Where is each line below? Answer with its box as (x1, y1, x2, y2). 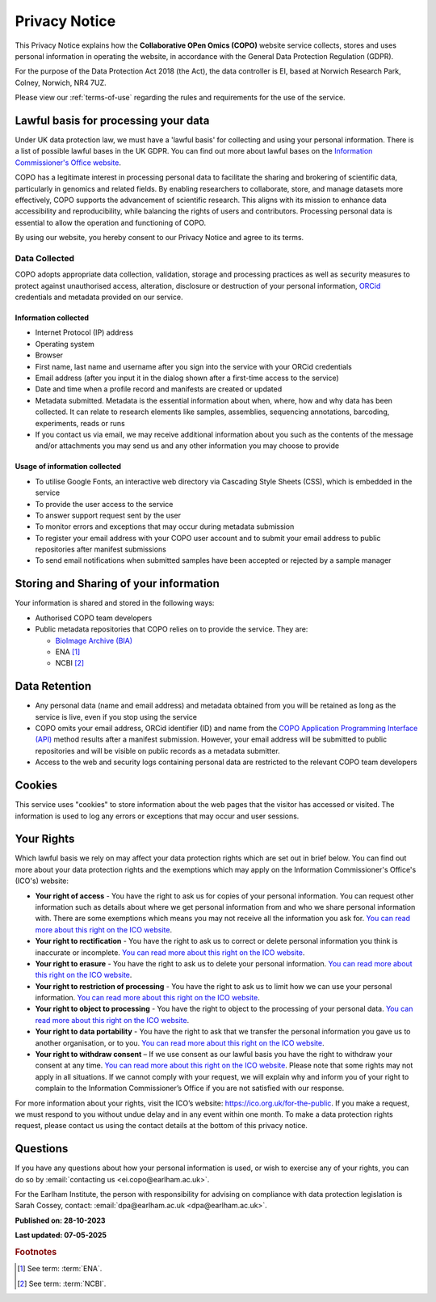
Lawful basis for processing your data (15, 113, 210, 127)
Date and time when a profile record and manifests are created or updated (35, 384, 283, 394)
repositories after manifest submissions (35, 544, 167, 554)
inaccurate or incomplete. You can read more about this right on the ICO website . (35, 947, 305, 957)
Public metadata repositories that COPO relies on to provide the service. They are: (35, 624, 308, 634)
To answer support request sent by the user (35, 510, 182, 520)
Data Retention (15, 679, 92, 693)
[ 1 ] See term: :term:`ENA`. (17, 1264, 103, 1274)
